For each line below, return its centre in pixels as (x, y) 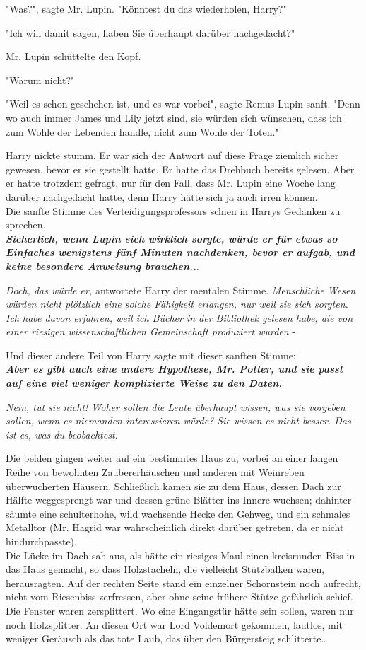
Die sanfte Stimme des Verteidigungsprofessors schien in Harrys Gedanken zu (173, 210)
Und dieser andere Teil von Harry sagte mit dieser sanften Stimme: (151, 355)
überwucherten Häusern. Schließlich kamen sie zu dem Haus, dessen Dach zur (173, 486)
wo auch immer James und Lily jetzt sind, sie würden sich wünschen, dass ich (174, 117)
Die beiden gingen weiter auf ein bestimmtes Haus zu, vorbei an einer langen (172, 458)
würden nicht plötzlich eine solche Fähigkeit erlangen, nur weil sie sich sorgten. (177, 304)
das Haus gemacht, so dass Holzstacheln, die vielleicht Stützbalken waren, (165, 569)
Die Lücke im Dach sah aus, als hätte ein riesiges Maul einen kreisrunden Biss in (181, 555)
